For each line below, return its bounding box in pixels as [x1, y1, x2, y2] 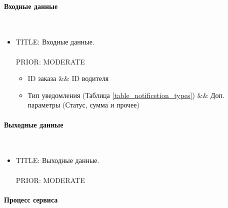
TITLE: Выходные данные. [15, 155, 99, 165]
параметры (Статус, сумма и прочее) [27, 99, 139, 110]
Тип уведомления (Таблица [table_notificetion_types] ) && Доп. [27, 89, 224, 100]
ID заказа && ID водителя [27, 73, 109, 83]
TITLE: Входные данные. [15, 36, 94, 47]
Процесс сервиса [4, 194, 58, 204]
